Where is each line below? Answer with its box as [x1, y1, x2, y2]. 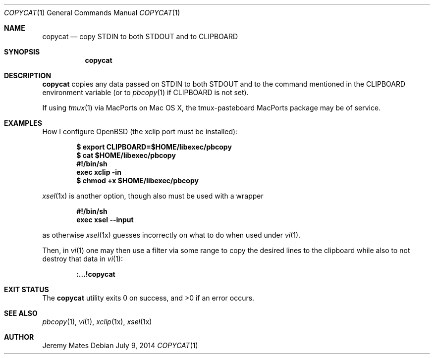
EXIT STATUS [4, 285, 49, 294]
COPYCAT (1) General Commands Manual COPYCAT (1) [4, 8, 180, 17]
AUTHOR [4, 333, 34, 341]
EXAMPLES [4, 119, 42, 127]
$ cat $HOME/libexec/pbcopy [76, 151, 176, 159]
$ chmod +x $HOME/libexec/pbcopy [76, 176, 199, 185]
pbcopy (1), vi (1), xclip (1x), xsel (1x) [42, 317, 152, 326]
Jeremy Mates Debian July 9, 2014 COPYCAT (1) [42, 341, 198, 350]
